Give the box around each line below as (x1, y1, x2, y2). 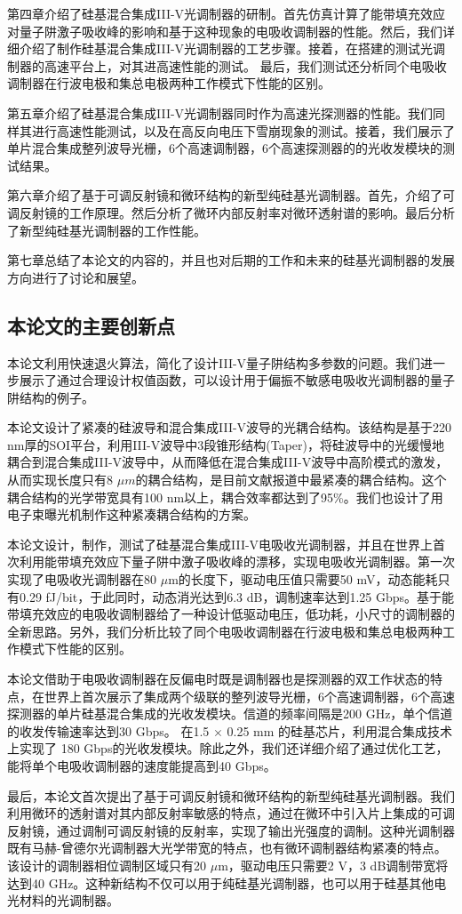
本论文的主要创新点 (7, 311, 175, 339)
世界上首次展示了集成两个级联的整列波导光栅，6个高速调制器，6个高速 (44, 686, 455, 705)
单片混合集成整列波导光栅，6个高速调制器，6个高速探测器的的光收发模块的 (7, 139, 442, 157)
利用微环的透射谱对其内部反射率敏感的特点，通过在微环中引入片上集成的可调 (7, 804, 455, 822)
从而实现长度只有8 (7, 470, 113, 489)
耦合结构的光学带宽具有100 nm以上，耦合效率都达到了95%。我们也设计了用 (7, 487, 443, 506)
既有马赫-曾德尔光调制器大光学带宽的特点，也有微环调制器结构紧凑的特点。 (7, 838, 447, 857)
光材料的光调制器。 (7, 891, 119, 910)
